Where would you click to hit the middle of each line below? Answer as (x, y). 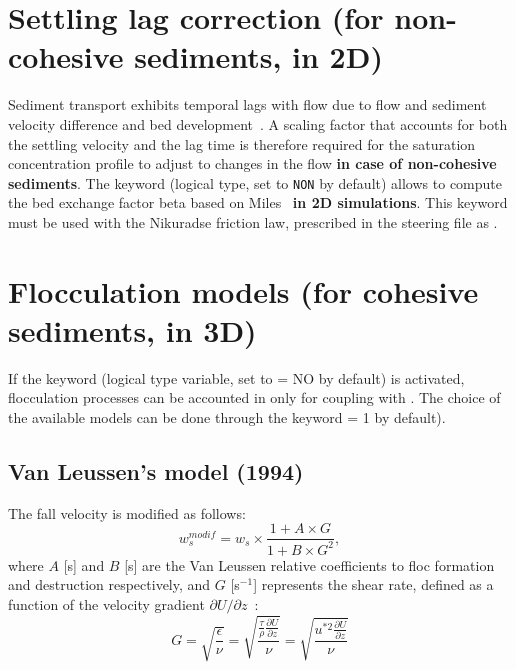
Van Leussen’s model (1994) (156, 471)
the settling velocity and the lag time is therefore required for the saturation (242, 143)
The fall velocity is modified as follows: (127, 512)
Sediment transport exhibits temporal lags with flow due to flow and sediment (247, 104)
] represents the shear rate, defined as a (373, 584)
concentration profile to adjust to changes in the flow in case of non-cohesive (252, 163)
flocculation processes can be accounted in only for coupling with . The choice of (254, 397)
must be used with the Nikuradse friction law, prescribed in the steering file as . (253, 221)
